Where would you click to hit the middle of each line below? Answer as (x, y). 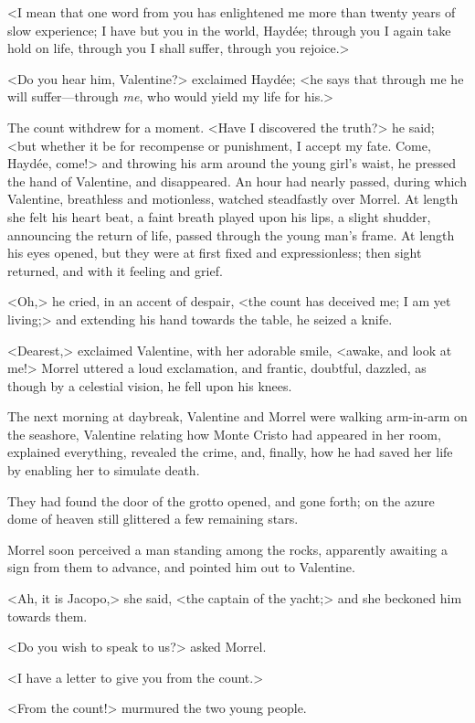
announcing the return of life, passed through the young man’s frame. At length (231, 234)
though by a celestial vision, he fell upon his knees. (150, 385)
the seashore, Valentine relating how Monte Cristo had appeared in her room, (224, 434)
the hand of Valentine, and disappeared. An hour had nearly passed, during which (237, 181)
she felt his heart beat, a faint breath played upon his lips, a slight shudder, (219, 216)
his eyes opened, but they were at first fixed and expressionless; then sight (215, 253)
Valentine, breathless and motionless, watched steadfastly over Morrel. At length (233, 199)
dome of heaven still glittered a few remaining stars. (153, 519)
